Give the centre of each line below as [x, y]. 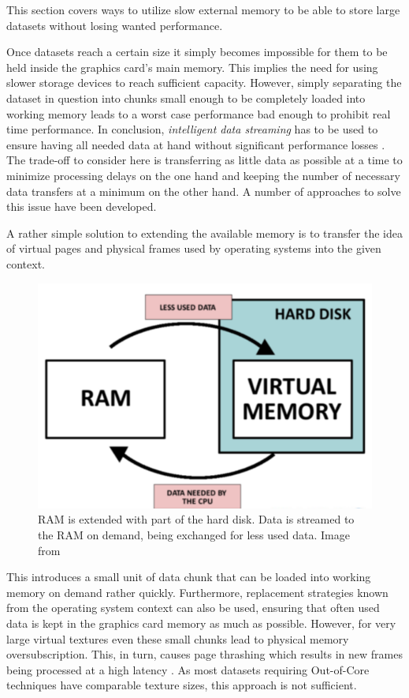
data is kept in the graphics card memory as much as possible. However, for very [201, 623]
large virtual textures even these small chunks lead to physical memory [178, 638]
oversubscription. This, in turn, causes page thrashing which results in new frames [204, 654]
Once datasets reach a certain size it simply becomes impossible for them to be [197, 52]
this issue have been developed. [82, 206]
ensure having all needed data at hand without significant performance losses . [196, 144]
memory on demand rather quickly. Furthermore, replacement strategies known [197, 592]
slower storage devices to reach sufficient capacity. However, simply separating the [204, 83]
